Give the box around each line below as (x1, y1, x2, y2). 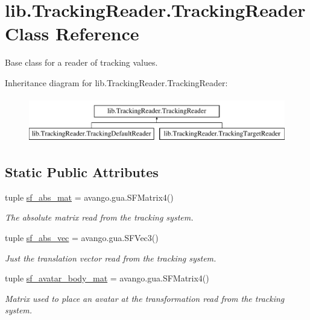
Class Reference (5, 21, 139, 46)
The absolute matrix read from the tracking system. (5, 211, 194, 224)
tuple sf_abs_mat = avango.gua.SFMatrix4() (5, 190, 174, 203)
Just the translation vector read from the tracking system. (5, 251, 217, 264)
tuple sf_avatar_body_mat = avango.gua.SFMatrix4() (5, 272, 209, 284)
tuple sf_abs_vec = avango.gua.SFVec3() (5, 231, 159, 244)
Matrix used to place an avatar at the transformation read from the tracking (5, 292, 285, 304)
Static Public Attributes (5, 163, 159, 181)
